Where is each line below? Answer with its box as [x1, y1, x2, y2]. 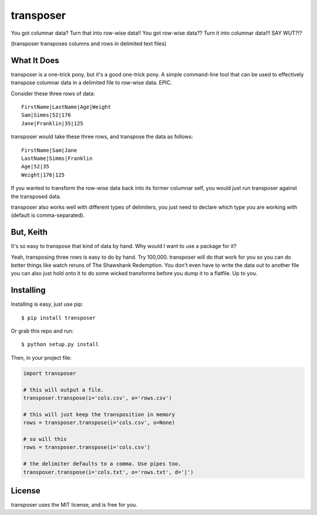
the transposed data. [11, 193, 62, 200]
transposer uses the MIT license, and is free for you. [11, 501, 137, 509]
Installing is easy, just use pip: [11, 300, 83, 308]
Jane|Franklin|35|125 [21, 120, 83, 126]
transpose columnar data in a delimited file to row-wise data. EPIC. [11, 79, 173, 86]
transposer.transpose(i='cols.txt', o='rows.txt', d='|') [23, 469, 194, 476]
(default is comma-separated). [11, 212, 85, 219]
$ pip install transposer [21, 315, 96, 321]
